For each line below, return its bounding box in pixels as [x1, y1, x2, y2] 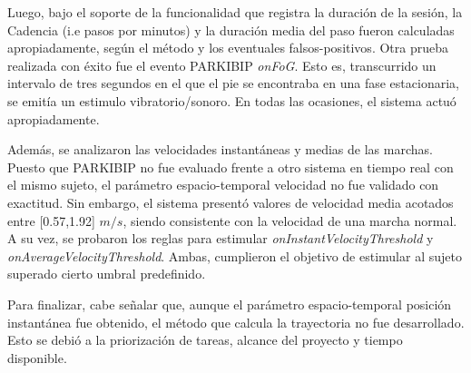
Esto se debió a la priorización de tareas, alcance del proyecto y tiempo [7, 330, 403, 349]
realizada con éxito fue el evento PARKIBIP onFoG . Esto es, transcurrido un [7, 55, 437, 74]
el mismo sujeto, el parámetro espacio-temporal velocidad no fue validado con [7, 175, 439, 194]
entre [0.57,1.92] [7, 211, 95, 230]
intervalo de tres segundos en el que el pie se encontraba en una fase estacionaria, [7, 74, 459, 93]
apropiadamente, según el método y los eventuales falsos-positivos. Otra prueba [7, 38, 448, 57]
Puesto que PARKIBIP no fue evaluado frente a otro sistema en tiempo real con [7, 157, 454, 176]
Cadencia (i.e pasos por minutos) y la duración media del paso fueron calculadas [7, 20, 455, 39]
